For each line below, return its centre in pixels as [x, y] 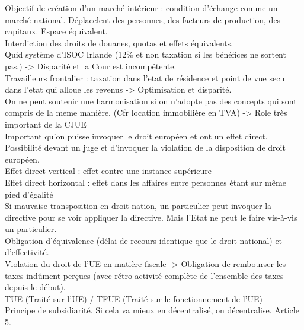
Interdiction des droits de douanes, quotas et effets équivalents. [119, 42]
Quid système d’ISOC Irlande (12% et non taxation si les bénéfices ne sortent [145, 54]
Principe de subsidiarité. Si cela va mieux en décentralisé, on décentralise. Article [152, 310]
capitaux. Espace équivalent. [56, 31]
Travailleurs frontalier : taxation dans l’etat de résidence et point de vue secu [145, 77]
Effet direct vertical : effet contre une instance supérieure [108, 171]
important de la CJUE [46, 124]
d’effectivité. [27, 252]
